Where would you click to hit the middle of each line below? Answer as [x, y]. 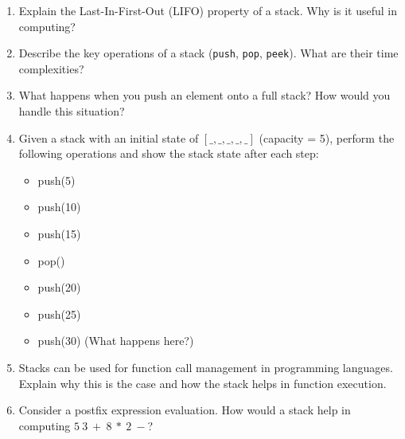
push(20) [59, 287]
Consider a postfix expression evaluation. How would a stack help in [185, 410]
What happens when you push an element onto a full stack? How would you [204, 95]
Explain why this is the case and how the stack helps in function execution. [202, 383]
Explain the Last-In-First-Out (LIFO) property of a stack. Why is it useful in [208, 10]
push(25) [59, 314]
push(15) [59, 233]
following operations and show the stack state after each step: [169, 153]
